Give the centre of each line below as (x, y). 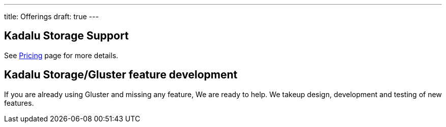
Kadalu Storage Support (66, 36)
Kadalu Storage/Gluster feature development (121, 75)
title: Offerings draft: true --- (51, 16)
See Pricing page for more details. (61, 55)
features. (19, 103)
